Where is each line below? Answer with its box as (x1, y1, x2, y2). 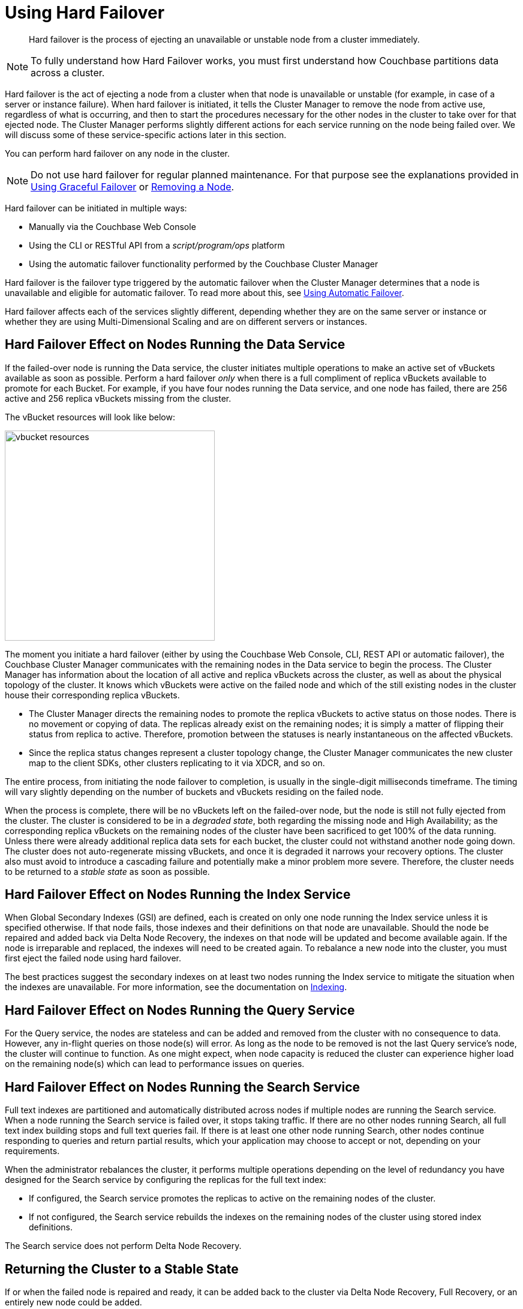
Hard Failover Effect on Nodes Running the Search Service (5, 1079, 360, 1095)
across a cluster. (31, 66, 105, 79)
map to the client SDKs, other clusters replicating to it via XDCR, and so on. (29, 757, 325, 768)
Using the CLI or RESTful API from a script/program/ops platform (29, 240, 285, 250)
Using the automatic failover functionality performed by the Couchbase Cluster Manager (29, 258, 378, 269)
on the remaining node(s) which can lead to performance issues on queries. (5, 1059, 305, 1069)
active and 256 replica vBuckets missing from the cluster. (5, 393, 232, 404)
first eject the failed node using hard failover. (5, 953, 182, 964)
